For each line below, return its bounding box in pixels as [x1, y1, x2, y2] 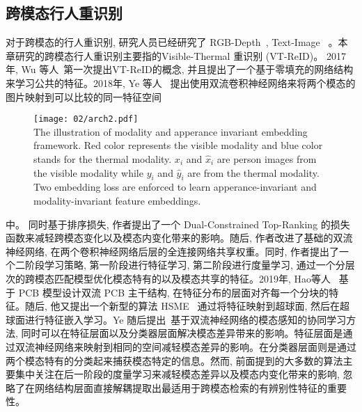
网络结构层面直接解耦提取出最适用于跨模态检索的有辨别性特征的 [34, 380, 327, 395]
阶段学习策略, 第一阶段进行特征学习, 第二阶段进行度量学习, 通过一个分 [24, 257, 345, 272]
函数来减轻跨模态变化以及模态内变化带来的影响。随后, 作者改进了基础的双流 [6, 230, 353, 245]
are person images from [217, 152, 317, 166]
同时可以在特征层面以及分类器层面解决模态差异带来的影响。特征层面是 [21, 326, 343, 340]
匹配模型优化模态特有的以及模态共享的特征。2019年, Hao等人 [54, 271, 331, 285]
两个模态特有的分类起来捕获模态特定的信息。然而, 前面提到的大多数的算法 [6, 353, 343, 367]
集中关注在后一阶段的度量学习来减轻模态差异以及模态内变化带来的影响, [15, 367, 340, 381]
